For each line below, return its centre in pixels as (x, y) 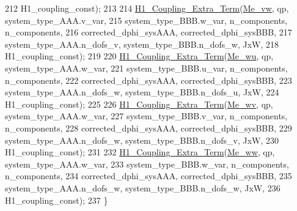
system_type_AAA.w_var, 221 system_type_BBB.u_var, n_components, (146, 68)
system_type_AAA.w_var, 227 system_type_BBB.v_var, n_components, (146, 116)
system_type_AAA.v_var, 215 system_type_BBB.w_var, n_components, (146, 20)
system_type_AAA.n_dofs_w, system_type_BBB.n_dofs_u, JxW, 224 (142, 92)
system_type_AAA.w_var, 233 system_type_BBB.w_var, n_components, (147, 164)
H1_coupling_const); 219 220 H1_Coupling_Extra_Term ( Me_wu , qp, (139, 56)
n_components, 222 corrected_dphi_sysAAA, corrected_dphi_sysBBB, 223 (148, 80)
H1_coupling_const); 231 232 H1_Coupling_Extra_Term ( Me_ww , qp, (140, 152)
